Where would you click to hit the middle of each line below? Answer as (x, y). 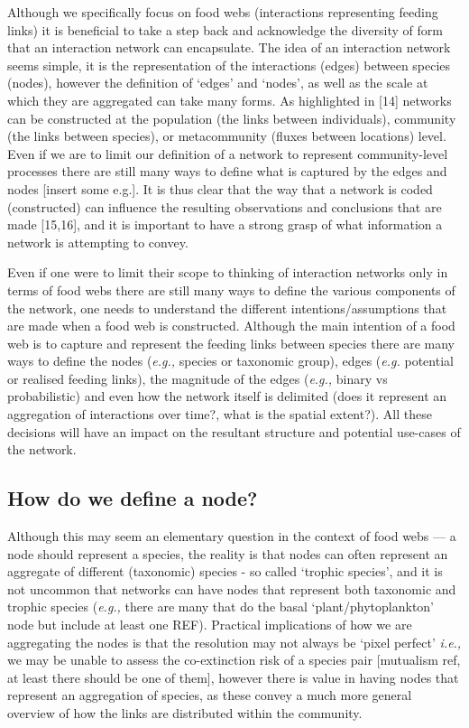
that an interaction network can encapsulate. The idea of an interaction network (229, 47)
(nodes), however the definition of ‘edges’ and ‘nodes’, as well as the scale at (218, 83)
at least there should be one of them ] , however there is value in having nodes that (233, 677)
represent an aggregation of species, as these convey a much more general (210, 695)
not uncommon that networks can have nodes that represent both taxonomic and (232, 588)
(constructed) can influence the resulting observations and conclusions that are (225, 206)
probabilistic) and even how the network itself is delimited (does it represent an (227, 396)
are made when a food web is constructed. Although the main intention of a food (231, 326)
